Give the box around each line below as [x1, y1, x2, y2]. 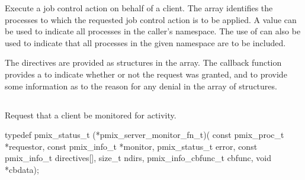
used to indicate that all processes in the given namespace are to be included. [5, 36, 286, 49]
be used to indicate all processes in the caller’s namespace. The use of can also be [5, 25, 301, 37]
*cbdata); [5, 163, 39, 175]
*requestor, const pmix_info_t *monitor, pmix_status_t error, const [5, 140, 258, 152]
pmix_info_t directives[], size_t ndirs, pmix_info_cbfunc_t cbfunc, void [5, 152, 271, 164]
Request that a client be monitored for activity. [5, 108, 176, 121]
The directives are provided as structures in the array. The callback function [5, 56, 282, 69]
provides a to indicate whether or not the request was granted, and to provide [5, 67, 287, 80]
